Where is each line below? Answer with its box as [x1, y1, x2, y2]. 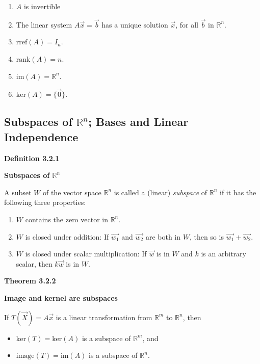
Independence [4, 128, 79, 144]
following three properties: [4, 197, 86, 207]
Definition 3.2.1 [4, 152, 60, 163]
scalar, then [16, 258, 53, 269]
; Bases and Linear [88, 114, 189, 129]
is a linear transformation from [56, 311, 152, 322]
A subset [4, 187, 32, 197]
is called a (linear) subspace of [114, 187, 207, 197]
